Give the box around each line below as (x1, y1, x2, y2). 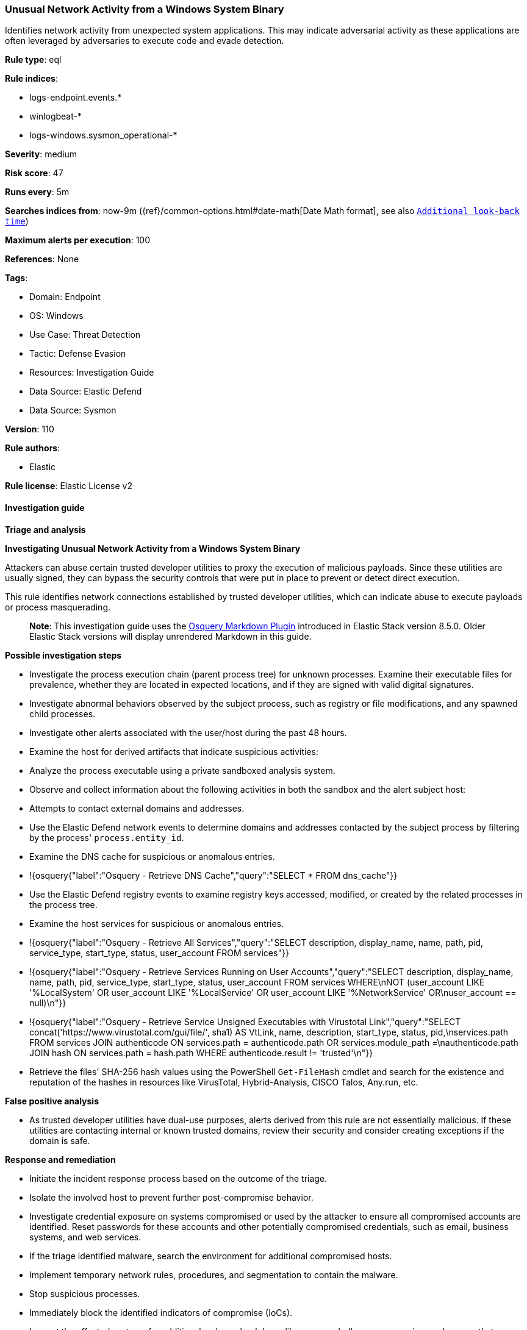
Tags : (5, 273, 28, 284)
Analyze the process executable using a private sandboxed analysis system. (29, 765, 335, 776)
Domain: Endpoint (29, 291, 101, 302)
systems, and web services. (29, 1231, 142, 1242)
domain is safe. (29, 1135, 90, 1146)
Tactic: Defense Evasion (29, 348, 126, 359)
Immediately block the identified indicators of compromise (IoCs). (29, 1307, 293, 1318)
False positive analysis (5, 1095, 99, 1106)
